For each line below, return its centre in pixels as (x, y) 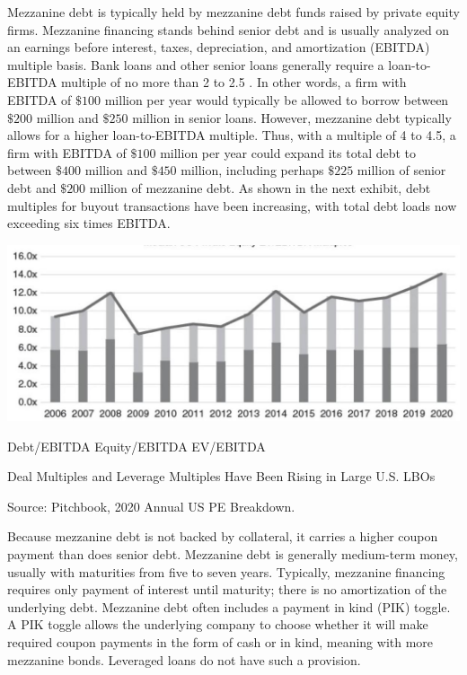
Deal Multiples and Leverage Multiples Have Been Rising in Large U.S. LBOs (221, 476)
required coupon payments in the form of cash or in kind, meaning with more (220, 642)
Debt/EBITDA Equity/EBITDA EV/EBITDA (137, 446)
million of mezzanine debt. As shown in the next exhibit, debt (260, 187)
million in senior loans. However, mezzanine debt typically (292, 117)
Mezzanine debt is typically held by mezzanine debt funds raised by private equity (233, 12)
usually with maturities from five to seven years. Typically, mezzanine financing (226, 571)
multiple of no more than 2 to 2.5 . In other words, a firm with (234, 82)
